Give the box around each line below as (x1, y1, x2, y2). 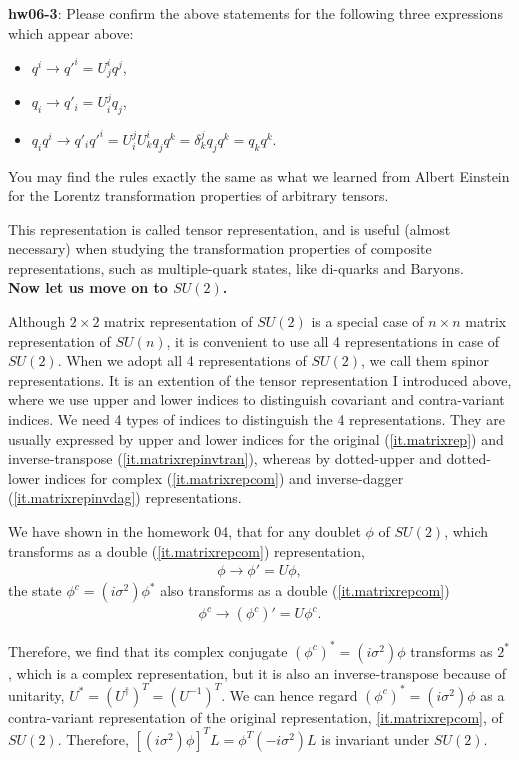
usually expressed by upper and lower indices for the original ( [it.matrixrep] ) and (8, 428, 504, 449)
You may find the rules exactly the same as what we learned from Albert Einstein (8, 165, 510, 186)
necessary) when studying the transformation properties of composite (8, 238, 432, 259)
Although (8, 311, 66, 332)
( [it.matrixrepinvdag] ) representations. (8, 487, 242, 508)
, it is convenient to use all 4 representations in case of (166, 330, 500, 351)
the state (8, 580, 62, 601)
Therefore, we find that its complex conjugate (8, 640, 288, 661)
